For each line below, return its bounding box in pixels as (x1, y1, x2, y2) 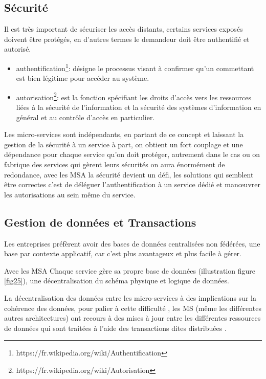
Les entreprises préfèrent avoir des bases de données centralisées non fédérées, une (4, 238, 260, 249)
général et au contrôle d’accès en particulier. (16, 112, 155, 122)
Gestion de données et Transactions (4, 214, 196, 230)
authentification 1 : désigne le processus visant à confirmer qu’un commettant (16, 61, 254, 73)
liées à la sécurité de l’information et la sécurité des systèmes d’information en (16, 102, 261, 113)
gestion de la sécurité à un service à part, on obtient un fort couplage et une (4, 139, 243, 149)
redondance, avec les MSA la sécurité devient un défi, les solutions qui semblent (4, 169, 254, 180)
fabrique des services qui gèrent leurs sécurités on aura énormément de (4, 159, 225, 170)
